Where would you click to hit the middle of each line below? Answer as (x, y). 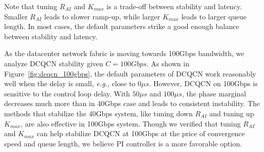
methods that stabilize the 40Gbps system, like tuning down (98, 113)
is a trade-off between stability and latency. (174, 6)
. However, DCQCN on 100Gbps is (203, 83)
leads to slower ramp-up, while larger (102, 16)
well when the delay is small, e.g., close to (70, 83)
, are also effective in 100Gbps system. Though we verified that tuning (131, 123)
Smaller (16, 16)
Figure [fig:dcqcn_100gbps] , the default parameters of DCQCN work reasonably (130, 73)
